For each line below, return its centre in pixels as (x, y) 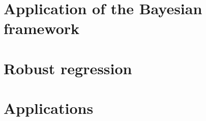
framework (42, 28)
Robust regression (68, 68)
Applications (49, 108)
